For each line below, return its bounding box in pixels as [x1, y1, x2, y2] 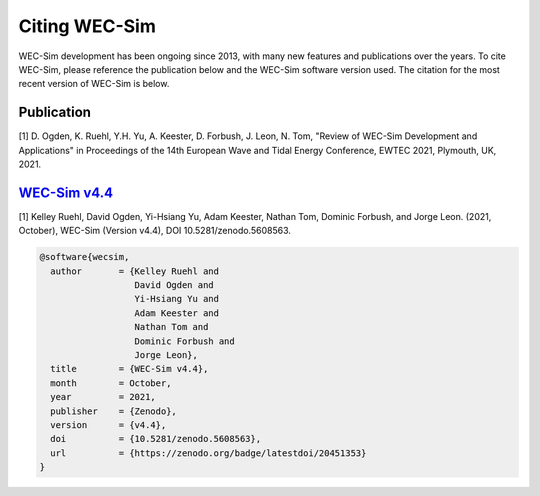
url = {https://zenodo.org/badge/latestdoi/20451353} [50, 447, 367, 459]
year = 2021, [50, 391, 157, 403]
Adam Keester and [134, 307, 220, 319]
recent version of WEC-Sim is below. [18, 78, 170, 90]
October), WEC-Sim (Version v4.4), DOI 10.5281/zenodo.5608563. [18, 225, 292, 237]
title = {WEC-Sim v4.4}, [50, 363, 209, 375]
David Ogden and [134, 280, 214, 291]
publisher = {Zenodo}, [50, 405, 177, 417]
